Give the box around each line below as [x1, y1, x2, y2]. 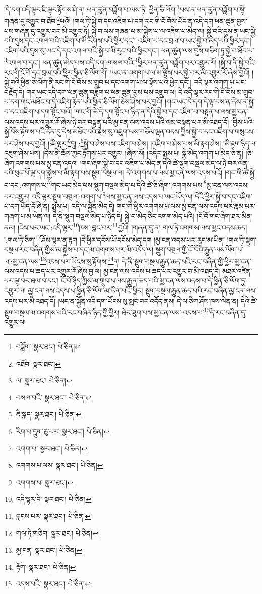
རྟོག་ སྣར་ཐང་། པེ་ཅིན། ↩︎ [16, 561, 76, 572]
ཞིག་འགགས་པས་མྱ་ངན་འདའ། [4, 157, 78, 168]
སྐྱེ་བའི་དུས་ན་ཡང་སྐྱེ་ [206, 25, 257, 36]
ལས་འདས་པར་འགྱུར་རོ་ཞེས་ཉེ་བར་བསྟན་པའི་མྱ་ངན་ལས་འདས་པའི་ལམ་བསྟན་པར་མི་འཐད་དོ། [4, 116, 229, 127]
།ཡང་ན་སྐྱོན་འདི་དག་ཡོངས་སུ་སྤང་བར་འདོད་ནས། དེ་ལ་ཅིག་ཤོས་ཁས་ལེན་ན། [57, 295, 239, 306]
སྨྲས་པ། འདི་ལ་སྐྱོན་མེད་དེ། [51, 201, 115, 211]
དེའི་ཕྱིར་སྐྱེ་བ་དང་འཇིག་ [194, 191, 252, 201]
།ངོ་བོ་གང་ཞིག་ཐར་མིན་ [196, 210, 253, 221]
